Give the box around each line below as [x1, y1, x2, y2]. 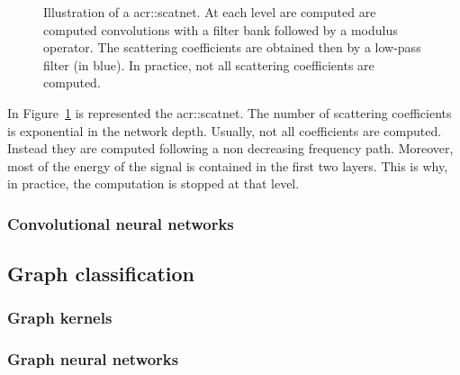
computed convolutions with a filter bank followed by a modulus [43, 20, 398, 39]
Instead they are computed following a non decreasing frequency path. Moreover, [7, 139, 454, 158]
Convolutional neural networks [7, 212, 234, 234]
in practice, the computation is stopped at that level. [7, 174, 300, 193]
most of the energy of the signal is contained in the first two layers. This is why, [7, 156, 448, 175]
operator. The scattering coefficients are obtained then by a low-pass [43, 38, 421, 57]
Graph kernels [7, 306, 113, 329]
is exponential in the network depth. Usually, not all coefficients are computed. [7, 121, 442, 140]
